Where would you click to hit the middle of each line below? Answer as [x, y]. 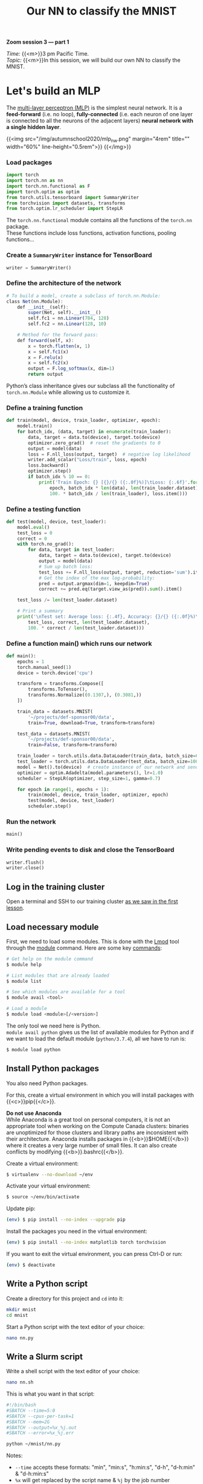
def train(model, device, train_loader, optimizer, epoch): [84, 421]
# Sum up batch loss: [66, 566]
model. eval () [34, 527]
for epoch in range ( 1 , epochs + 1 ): [63, 789]
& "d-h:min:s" [32, 1474]
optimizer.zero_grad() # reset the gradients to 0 [95, 443]
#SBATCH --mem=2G [28, 1422]
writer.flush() [25, 862]
